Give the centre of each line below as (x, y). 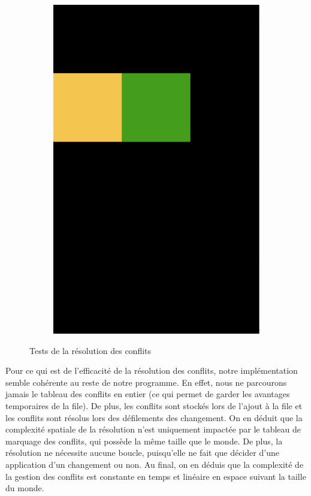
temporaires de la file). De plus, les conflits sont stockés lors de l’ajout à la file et (154, 405)
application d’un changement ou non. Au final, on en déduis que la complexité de (155, 464)
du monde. (25, 488)
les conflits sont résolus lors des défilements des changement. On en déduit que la (154, 417)
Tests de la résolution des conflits (90, 350)
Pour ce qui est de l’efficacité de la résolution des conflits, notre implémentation (152, 371)
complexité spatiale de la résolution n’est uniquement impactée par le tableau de (153, 429)
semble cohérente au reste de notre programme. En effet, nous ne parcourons (146, 382)
